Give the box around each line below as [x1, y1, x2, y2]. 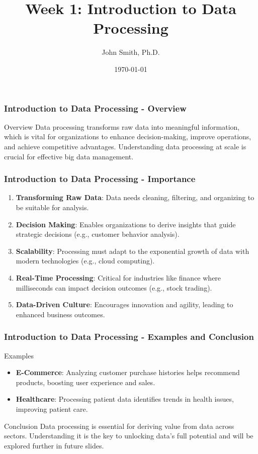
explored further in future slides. [4, 440, 104, 450]
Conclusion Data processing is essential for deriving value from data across [4, 420, 234, 431]
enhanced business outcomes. [16, 309, 105, 319]
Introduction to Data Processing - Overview [4, 102, 187, 114]
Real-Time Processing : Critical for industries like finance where [16, 272, 221, 283]
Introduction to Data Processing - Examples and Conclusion [4, 330, 254, 343]
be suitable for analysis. [16, 202, 89, 212]
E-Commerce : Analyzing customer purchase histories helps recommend [16, 367, 240, 378]
